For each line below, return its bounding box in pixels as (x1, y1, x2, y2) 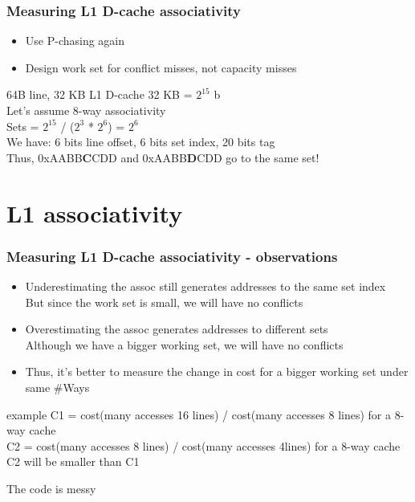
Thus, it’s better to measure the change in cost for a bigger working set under (25, 363, 409, 380)
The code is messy (6, 480, 96, 496)
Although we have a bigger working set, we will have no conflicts (25, 336, 344, 353)
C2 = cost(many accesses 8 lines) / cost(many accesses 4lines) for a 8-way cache (6, 437, 401, 454)
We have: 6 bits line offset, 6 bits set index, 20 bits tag (6, 133, 275, 150)
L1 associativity (6, 196, 183, 229)
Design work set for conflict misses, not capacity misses (25, 59, 297, 76)
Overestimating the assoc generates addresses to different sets (25, 320, 328, 337)
